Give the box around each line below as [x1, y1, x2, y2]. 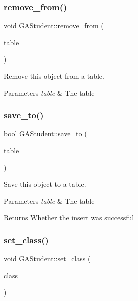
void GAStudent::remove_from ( [4, 20, 104, 31]
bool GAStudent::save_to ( [4, 128, 87, 139]
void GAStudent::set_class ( [4, 253, 91, 264]
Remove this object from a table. [4, 71, 104, 81]
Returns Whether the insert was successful [4, 212, 134, 223]
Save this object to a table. [4, 179, 86, 189]
